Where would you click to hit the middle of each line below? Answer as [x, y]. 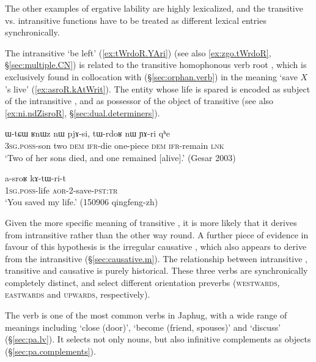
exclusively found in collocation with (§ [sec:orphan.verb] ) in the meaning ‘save [151, 76]
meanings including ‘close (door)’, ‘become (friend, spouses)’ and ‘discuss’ [143, 327]
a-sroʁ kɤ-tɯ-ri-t [35, 178]
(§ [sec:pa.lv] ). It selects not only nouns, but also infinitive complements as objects [158, 339]
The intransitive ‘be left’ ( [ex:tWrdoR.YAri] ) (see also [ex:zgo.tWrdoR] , [138, 52]
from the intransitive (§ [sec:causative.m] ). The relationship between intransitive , [156, 258]
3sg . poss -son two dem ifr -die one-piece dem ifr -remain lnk [115, 145]
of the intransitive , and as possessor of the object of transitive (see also [139, 101]
